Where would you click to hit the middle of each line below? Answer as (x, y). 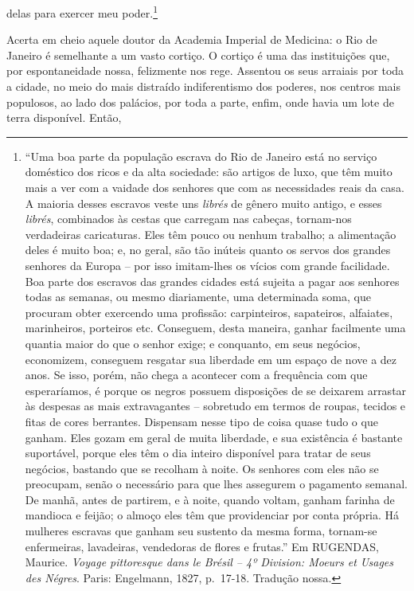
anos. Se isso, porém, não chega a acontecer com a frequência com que (196, 375)
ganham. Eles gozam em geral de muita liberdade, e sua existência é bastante (214, 437)
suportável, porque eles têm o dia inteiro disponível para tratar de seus (198, 453)
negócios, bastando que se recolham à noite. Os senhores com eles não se (202, 468)
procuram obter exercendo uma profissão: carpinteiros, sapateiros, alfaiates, (209, 312)
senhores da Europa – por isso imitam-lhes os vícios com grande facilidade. (207, 265)
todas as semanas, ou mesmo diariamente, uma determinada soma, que (198, 297)
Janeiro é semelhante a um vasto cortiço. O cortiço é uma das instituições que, (198, 55)
